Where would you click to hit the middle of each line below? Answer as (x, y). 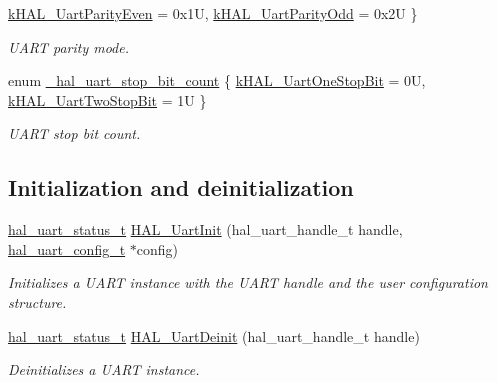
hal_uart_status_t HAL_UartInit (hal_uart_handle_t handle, (205, 229)
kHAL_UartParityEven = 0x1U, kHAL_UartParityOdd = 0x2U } (213, 13)
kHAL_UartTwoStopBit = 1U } (107, 99)
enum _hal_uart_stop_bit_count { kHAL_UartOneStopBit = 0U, (217, 80)
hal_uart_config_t (67, 248)
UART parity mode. (69, 46)
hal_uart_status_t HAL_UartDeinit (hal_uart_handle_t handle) (214, 335)
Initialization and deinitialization (181, 187)
